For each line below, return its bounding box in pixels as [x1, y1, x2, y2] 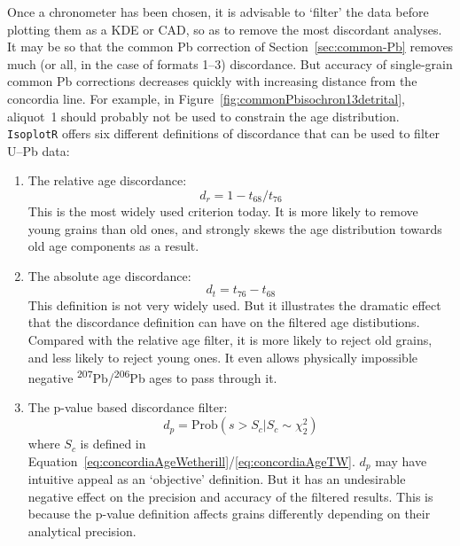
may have [375, 451, 427, 470]
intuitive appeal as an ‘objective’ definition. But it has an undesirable [27, 470, 406, 488]
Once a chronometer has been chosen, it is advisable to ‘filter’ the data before [7, 3, 429, 20]
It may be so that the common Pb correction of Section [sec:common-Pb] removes [7, 37, 454, 56]
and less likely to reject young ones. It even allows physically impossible [27, 347, 418, 366]
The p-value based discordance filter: [27, 398, 228, 417]
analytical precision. [27, 521, 136, 540]
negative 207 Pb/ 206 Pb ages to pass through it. [27, 366, 277, 386]
